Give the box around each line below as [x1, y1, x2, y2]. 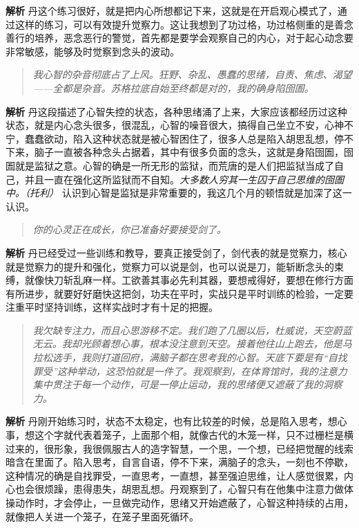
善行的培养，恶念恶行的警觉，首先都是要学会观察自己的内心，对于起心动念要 [6, 30, 353, 45]
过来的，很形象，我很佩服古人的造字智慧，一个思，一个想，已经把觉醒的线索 [6, 441, 353, 455]
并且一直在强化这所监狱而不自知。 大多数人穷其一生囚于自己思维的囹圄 [24, 172, 344, 186]
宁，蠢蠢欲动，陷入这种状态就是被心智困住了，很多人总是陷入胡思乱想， [6, 131, 334, 145]
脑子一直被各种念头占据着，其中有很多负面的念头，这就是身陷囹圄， [34, 145, 344, 159]
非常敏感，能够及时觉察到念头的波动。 [6, 44, 179, 58]
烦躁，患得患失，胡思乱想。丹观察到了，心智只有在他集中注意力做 [43, 482, 344, 496]
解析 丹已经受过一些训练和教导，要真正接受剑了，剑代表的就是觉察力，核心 [6, 245, 347, 260]
